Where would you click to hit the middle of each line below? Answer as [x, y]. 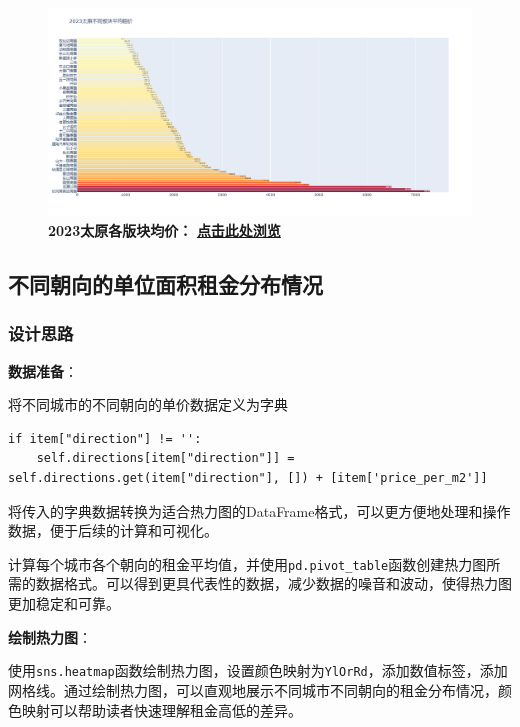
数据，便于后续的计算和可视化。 [113, 530]
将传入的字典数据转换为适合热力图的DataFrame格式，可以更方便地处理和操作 [259, 510]
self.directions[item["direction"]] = [165, 458]
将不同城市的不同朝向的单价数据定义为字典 [148, 404]
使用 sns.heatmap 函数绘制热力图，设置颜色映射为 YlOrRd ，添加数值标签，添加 [258, 670]
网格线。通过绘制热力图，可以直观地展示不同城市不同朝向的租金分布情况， [253, 689]
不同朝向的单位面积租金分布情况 [165, 284]
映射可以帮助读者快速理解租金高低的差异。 [161, 709]
